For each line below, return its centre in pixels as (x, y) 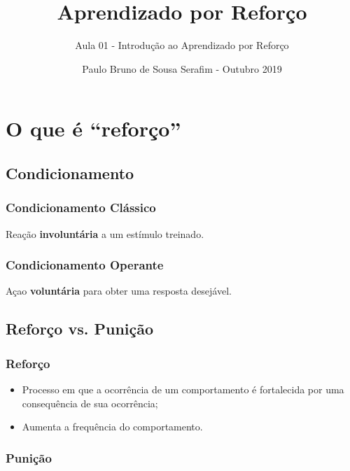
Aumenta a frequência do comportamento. (112, 427)
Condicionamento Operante (85, 265)
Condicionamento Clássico (81, 208)
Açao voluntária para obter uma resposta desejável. (119, 291)
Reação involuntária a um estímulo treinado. (105, 233)
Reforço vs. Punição (80, 329)
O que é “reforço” (93, 128)
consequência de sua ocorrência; (90, 403)
